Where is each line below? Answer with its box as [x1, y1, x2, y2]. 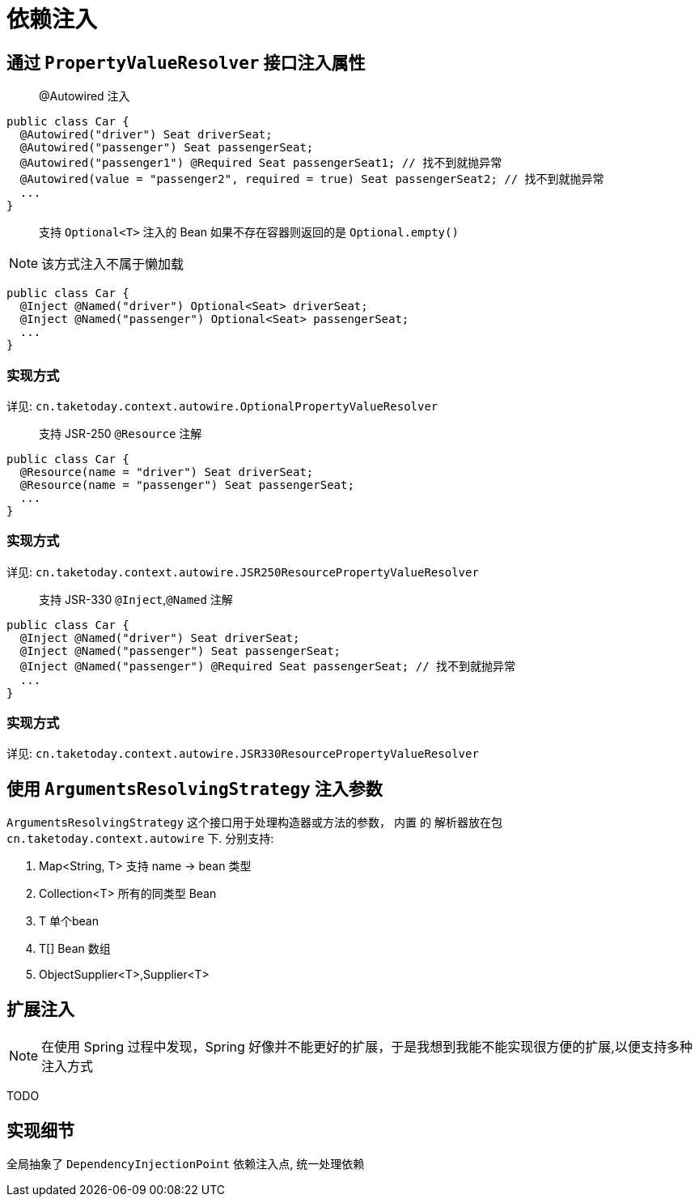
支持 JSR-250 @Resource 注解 [39, 426, 202, 440]
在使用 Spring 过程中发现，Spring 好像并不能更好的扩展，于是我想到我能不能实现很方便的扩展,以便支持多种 [41, 1039, 693, 1056]
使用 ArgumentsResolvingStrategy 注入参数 [6, 778, 383, 799]
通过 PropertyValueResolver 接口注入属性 [6, 52, 366, 73]
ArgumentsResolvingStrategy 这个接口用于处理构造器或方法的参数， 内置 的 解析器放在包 [6, 815, 502, 830]
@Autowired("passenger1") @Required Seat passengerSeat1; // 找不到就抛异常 [19, 156, 502, 170]
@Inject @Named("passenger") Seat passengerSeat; [19, 644, 341, 657]
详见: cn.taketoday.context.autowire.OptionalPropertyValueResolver [6, 398, 438, 413]
